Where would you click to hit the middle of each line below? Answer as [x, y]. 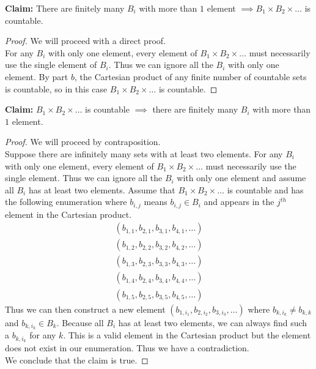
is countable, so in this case [56, 88]
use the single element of [51, 65]
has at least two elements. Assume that [102, 189]
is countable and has [265, 189]
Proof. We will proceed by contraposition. [83, 142]
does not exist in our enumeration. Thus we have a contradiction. [127, 348]
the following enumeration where [66, 202]
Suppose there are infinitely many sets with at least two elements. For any [144, 153]
